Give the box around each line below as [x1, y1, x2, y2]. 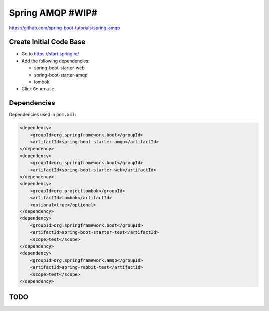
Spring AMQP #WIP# [9, 7, 97, 18]
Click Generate [21, 86, 55, 92]
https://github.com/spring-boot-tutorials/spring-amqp [9, 25, 120, 31]
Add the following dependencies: [21, 58, 90, 64]
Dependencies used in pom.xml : [9, 112, 77, 118]
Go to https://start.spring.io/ [21, 51, 79, 57]
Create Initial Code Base [9, 38, 86, 46]
